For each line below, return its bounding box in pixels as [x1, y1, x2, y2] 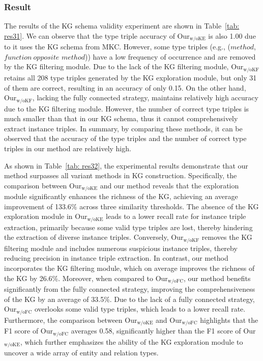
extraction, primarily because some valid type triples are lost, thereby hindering [4, 221, 253, 232]
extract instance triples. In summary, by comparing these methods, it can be [4, 123, 243, 133]
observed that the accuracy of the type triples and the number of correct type [4, 133, 247, 144]
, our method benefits [183, 272, 251, 283]
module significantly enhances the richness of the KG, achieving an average [4, 191, 238, 202]
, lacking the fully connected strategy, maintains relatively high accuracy [32, 92, 258, 103]
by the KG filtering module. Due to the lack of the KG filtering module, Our [4, 61, 244, 72]
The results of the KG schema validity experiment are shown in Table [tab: [4, 20, 240, 31]
